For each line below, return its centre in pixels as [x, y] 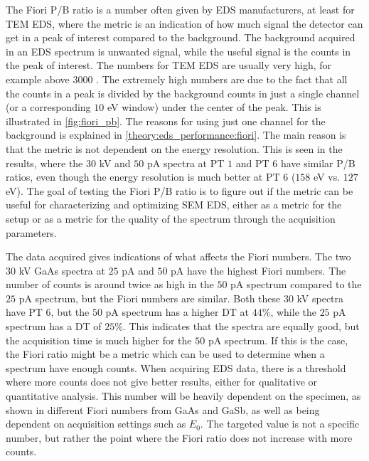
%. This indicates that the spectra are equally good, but [237, 326]
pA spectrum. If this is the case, [278, 340]
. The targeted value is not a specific [280, 424]
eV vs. [327, 177]
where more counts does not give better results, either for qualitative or [162, 382]
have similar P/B [318, 163]
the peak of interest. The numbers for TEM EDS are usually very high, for [169, 65]
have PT [24, 312]
